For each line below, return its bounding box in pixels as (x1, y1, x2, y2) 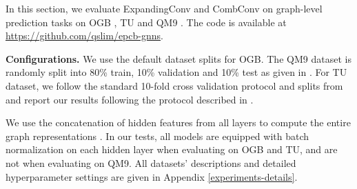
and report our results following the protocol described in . (6, 92, 254, 106)
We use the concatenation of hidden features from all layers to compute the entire (6, 115, 351, 130)
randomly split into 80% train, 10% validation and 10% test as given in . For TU (6, 65, 347, 79)
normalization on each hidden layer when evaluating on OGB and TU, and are (6, 142, 338, 157)
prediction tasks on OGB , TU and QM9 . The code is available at (6, 14, 287, 29)
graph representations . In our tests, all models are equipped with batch (6, 128, 309, 143)
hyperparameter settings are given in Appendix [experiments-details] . (6, 169, 298, 183)
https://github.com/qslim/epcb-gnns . (6, 28, 163, 43)
